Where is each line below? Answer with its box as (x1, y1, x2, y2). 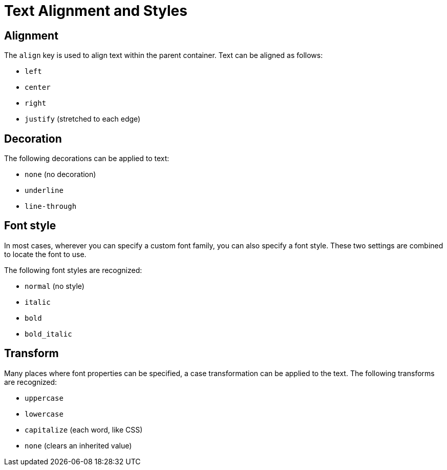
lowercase (25, 409, 63, 418)
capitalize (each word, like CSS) (25, 425, 143, 434)
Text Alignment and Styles (4, 2, 187, 19)
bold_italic (25, 329, 72, 338)
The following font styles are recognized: (4, 265, 142, 275)
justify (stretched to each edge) (25, 114, 141, 124)
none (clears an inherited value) (25, 441, 132, 450)
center (25, 83, 51, 92)
